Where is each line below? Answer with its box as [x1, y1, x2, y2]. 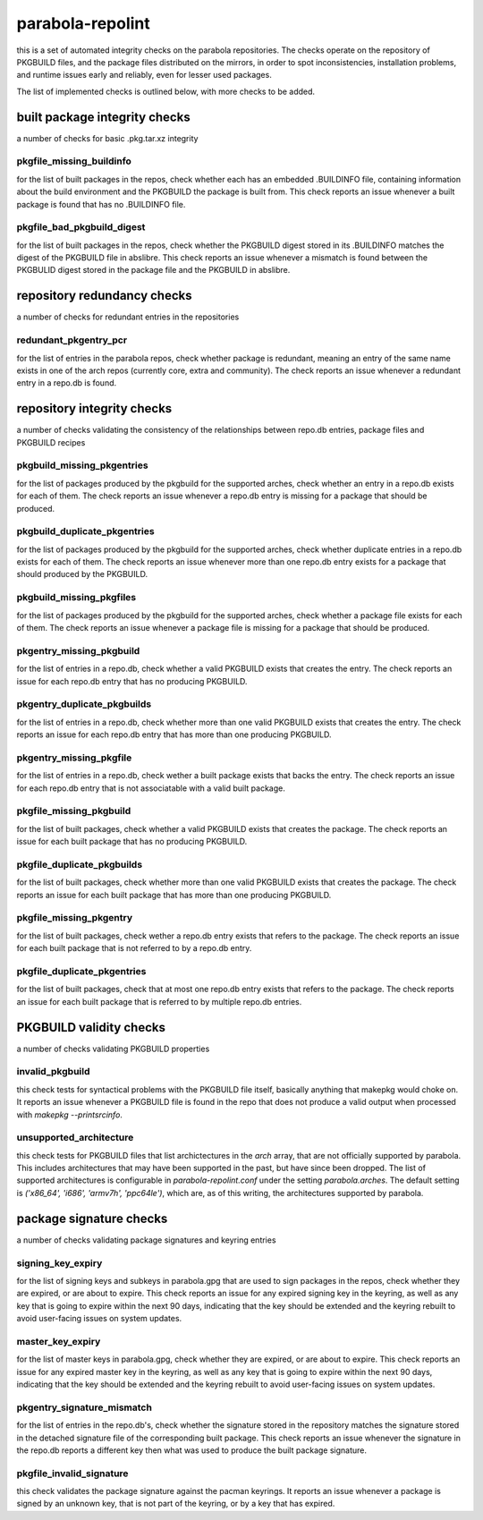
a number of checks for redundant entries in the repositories [16, 311, 240, 322]
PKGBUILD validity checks [16, 1020, 165, 1035]
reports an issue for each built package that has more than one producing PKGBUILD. [16, 889, 332, 900]
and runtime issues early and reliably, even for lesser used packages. [16, 70, 272, 81]
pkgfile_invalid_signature [16, 1467, 129, 1480]
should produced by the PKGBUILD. [16, 569, 148, 580]
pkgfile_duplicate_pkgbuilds [16, 858, 143, 870]
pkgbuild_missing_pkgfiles [16, 591, 137, 604]
